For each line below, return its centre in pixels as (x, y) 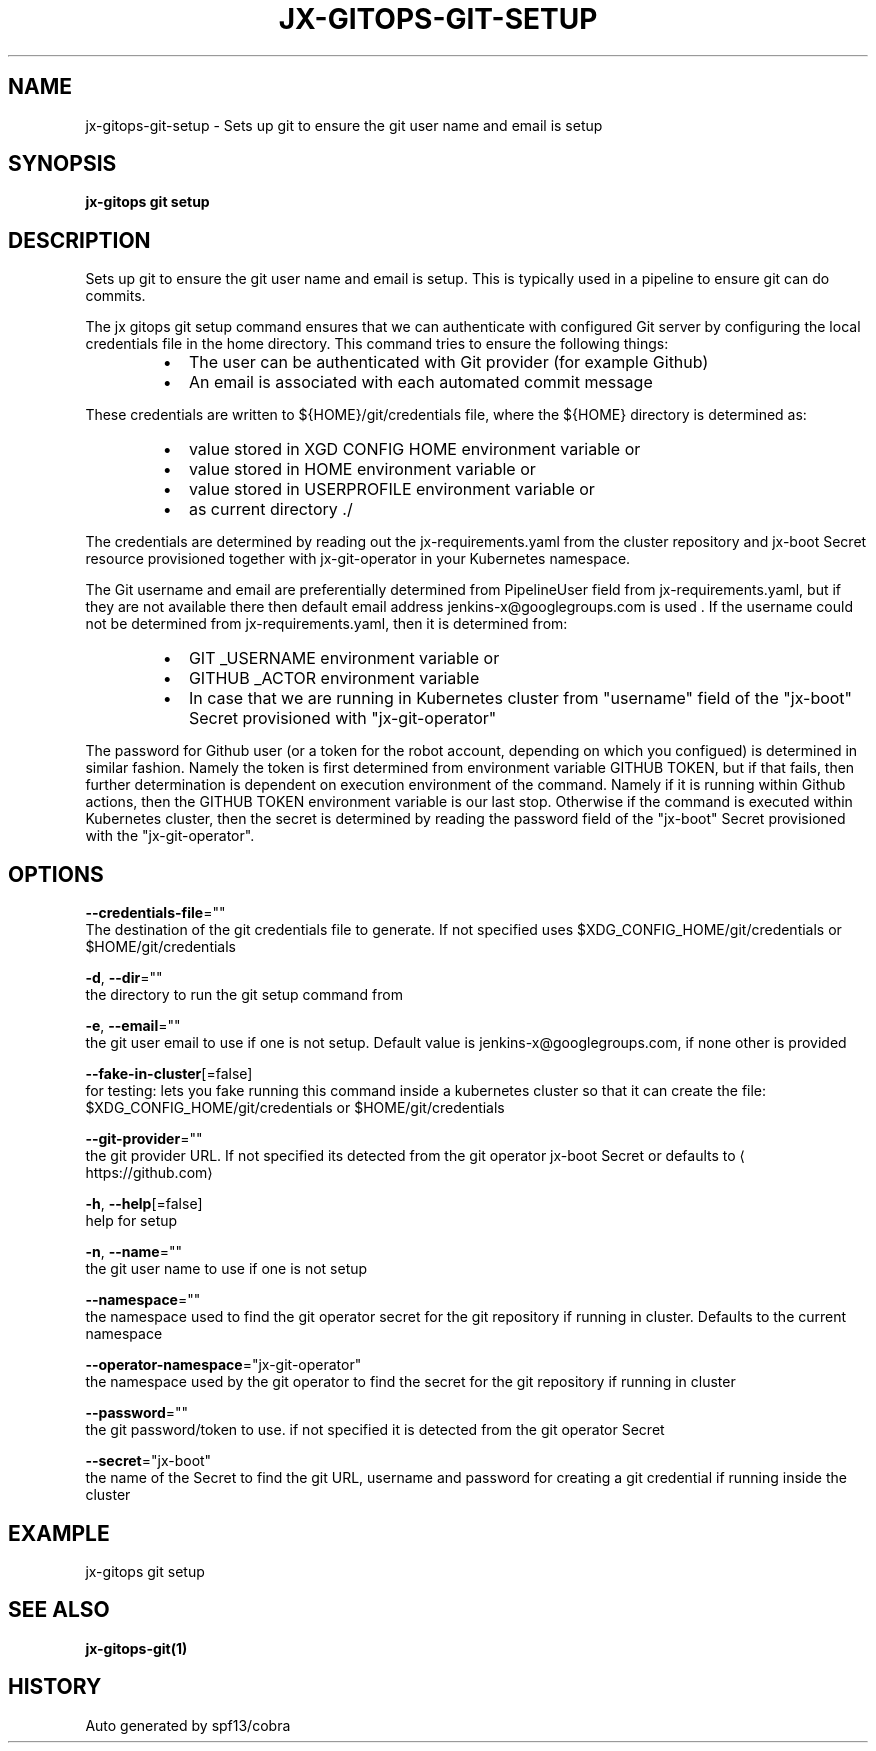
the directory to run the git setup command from (244, 995)
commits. (115, 296)
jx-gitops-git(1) (136, 1648)
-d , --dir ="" (124, 978)
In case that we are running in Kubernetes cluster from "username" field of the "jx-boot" (520, 698)
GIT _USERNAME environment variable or (344, 658)
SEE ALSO (59, 1610)
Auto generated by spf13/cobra (188, 1725)
